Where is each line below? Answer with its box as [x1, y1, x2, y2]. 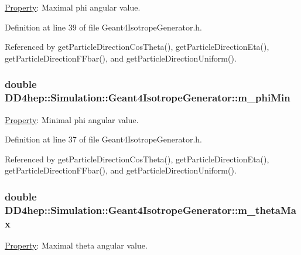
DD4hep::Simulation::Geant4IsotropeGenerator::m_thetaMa [5, 202, 296, 217]
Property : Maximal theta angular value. [5, 239, 148, 251]
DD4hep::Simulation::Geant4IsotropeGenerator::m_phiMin [5, 90, 290, 105]
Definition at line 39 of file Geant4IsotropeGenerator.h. [5, 21, 203, 33]
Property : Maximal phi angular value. [5, 1, 141, 13]
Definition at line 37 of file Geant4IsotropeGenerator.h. [5, 133, 203, 145]
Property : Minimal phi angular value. [5, 113, 139, 125]
